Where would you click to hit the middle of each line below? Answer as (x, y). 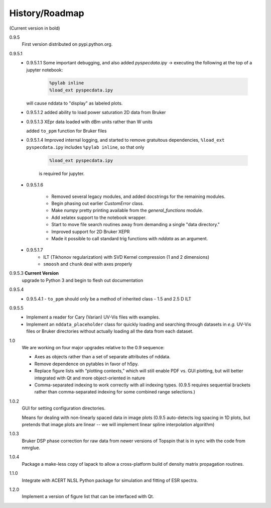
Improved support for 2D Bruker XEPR (91, 232)
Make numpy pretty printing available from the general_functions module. (127, 211)
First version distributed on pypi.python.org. (67, 44)
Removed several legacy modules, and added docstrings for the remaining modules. (139, 196)
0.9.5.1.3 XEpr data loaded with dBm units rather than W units (90, 122)
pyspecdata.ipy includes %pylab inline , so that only (85, 147)
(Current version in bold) (35, 28)
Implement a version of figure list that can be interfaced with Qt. (88, 496)
